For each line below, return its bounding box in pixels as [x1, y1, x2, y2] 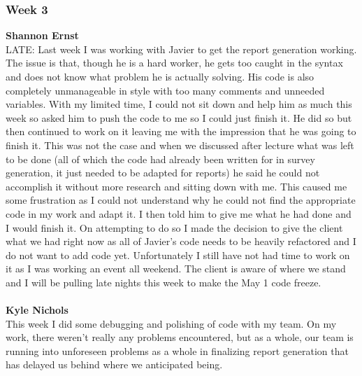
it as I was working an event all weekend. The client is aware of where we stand [6, 261, 346, 276]
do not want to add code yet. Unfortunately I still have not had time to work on [6, 247, 350, 262]
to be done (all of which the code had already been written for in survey [6, 151, 315, 166]
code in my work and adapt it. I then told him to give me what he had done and [6, 206, 352, 221]
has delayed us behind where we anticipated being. [6, 357, 223, 372]
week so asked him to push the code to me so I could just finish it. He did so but [6, 110, 352, 125]
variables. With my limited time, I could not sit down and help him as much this [6, 97, 352, 111]
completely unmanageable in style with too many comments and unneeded [6, 83, 325, 97]
